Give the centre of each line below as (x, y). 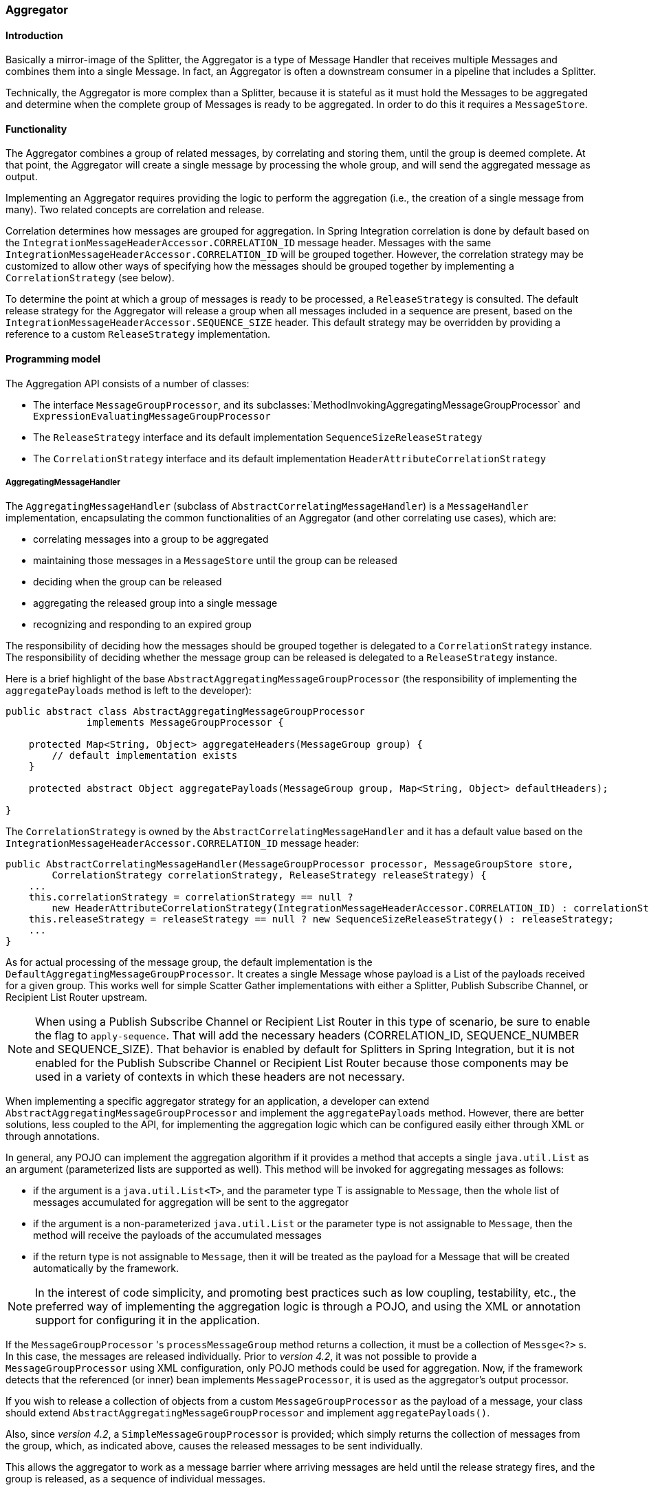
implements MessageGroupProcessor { (185, 723)
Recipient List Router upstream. (77, 997)
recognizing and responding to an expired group (142, 625)
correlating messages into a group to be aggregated (151, 539)
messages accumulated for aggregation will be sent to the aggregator (191, 1202)
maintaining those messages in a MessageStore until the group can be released (215, 561)
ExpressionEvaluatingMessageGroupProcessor (152, 416)
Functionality (36, 129)
